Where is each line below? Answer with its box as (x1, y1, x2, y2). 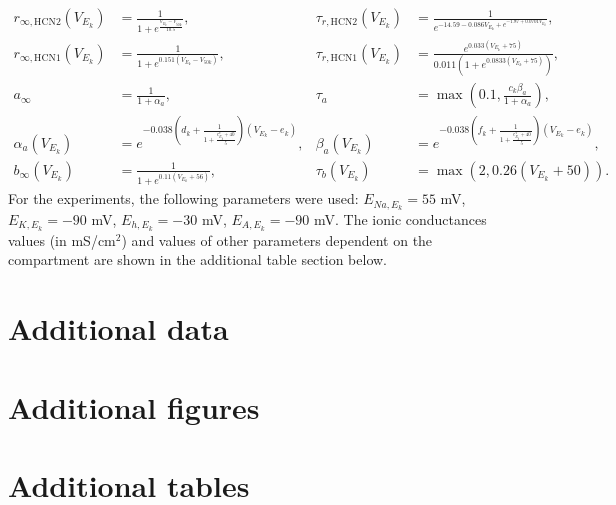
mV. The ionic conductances (313, 208, 487, 229)
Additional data (8, 308, 229, 349)
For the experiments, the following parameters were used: (8, 188, 359, 209)
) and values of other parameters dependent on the (121, 229, 433, 250)
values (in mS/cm (8, 229, 116, 250)
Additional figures (8, 386, 260, 427)
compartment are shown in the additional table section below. (8, 249, 388, 270)
